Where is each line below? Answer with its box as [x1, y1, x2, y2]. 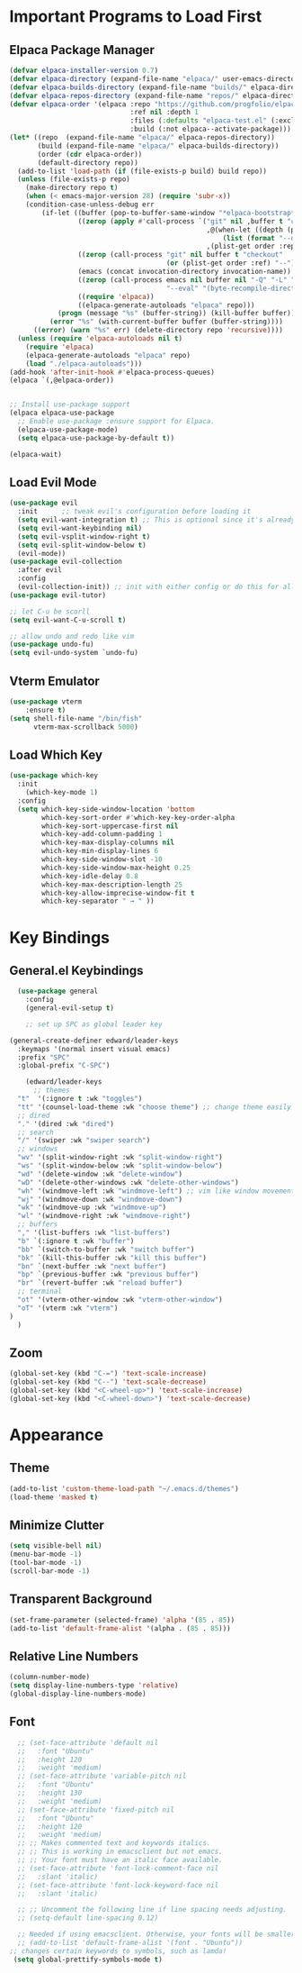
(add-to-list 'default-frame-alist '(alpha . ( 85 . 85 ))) [9, 1623, 231, 1632]
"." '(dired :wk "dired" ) [17, 1119, 115, 1128]
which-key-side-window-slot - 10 [41, 855, 164, 864]
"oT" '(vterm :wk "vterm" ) [17, 1304, 119, 1313]
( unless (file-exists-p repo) [17, 175, 130, 184]
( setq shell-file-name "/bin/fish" [9, 714, 143, 723]
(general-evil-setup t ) [25, 1004, 115, 1013]
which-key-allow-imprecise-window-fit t [41, 888, 195, 897]
